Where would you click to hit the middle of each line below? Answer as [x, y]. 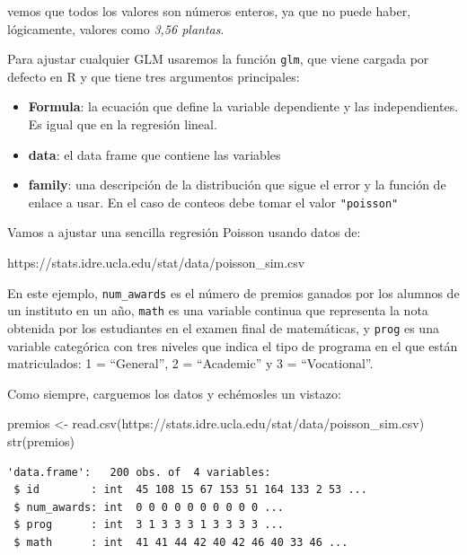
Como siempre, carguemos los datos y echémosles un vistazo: [174, 393]
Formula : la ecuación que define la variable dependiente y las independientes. [243, 106]
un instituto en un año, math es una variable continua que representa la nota [218, 310]
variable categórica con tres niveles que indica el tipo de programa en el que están [233, 345]
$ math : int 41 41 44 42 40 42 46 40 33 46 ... [181, 542]
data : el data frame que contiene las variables [154, 154]
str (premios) [41, 441]
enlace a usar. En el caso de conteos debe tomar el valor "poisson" [213, 202]
